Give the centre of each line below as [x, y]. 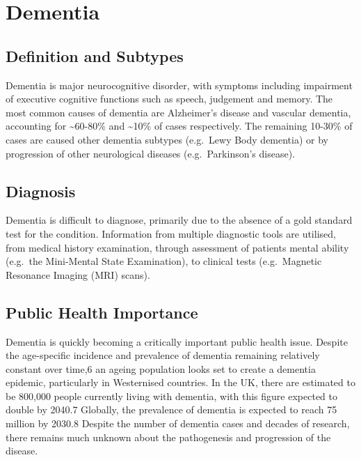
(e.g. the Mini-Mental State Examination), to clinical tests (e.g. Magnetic [164, 261]
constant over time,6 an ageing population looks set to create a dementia [161, 368]
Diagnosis [41, 191]
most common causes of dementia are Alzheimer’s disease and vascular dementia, [178, 112]
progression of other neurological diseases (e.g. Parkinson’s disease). [151, 153]
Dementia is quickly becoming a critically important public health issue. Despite [177, 341]
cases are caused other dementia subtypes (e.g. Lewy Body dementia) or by [167, 139]
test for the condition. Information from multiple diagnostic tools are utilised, [171, 233]
